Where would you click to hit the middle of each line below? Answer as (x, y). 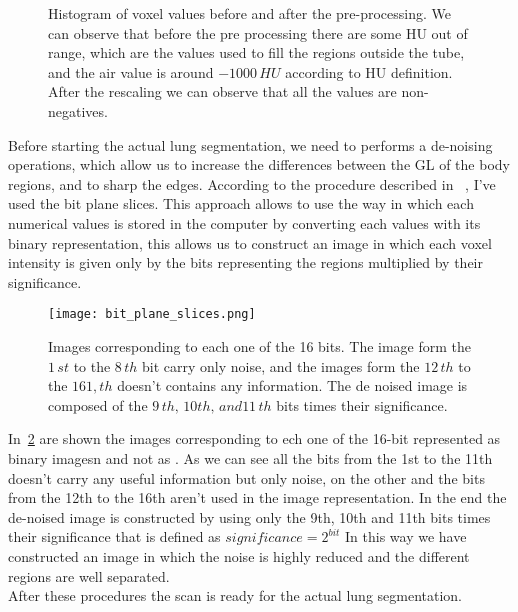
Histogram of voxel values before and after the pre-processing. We (249, 13)
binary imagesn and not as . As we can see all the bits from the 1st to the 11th (250, 457)
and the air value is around (131, 71)
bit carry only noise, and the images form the (280, 365)
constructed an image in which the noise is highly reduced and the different (239, 555)
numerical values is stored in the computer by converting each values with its (244, 222)
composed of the (98, 404)
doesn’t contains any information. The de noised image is (292, 385)
